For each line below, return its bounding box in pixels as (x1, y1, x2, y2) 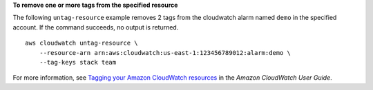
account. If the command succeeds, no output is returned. (12, 23, 179, 31)
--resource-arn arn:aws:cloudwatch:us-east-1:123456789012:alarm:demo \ (39, 49, 291, 56)
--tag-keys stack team (39, 58, 117, 66)
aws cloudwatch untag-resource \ (25, 39, 138, 47)
